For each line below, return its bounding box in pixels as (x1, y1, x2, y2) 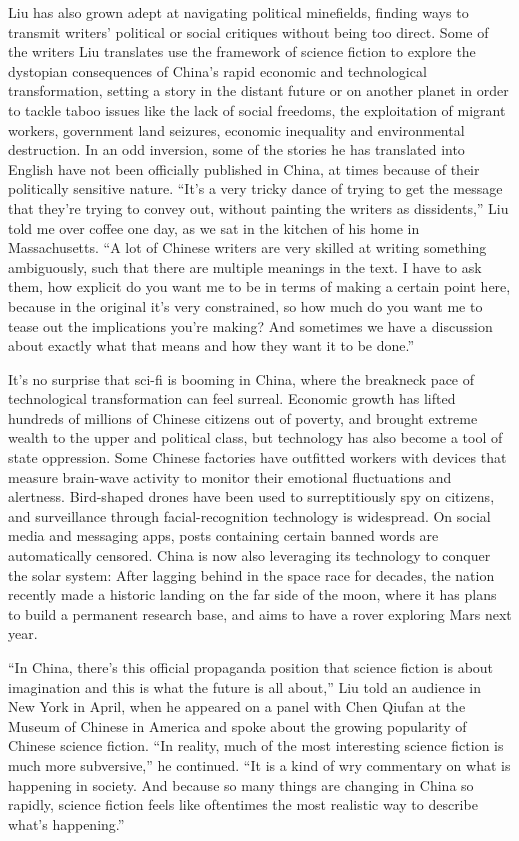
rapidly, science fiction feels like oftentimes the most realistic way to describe (8, 794, 478, 815)
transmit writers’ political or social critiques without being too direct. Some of (8, 21, 489, 42)
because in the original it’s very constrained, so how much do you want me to (8, 295, 483, 316)
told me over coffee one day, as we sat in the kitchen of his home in (8, 217, 420, 238)
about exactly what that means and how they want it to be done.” (8, 335, 415, 356)
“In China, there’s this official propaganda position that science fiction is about (8, 657, 494, 677)
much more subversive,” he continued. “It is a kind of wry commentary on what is (8, 754, 511, 775)
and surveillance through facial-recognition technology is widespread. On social (8, 505, 491, 526)
